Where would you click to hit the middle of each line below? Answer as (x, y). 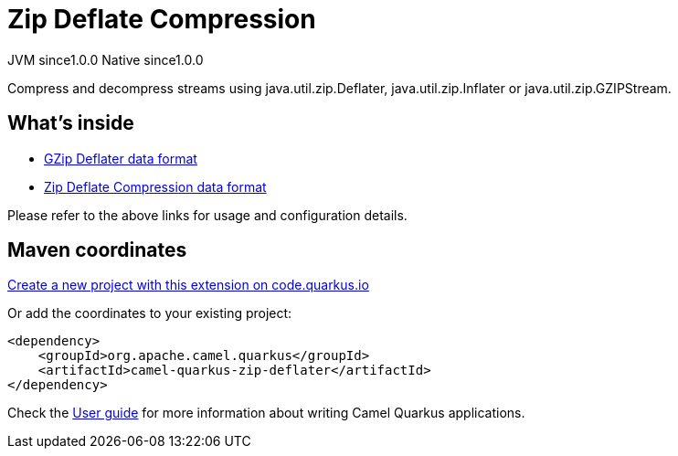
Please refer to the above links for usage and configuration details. (207, 215)
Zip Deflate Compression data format (155, 186)
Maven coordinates (97, 250)
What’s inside (71, 123)
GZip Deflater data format (121, 158)
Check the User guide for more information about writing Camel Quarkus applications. (266, 413)
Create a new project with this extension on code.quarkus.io (188, 285)
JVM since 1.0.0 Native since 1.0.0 (106, 59)
